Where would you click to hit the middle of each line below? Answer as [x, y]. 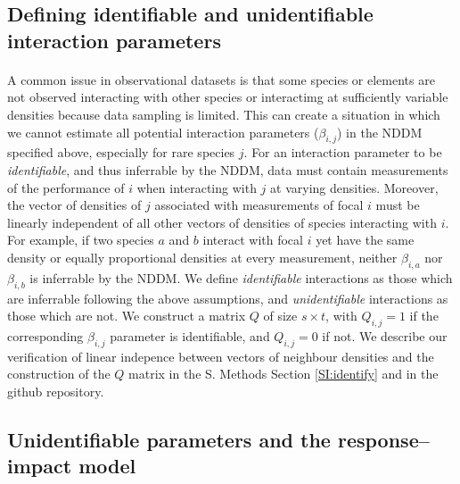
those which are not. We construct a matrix [127, 316]
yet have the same [365, 240]
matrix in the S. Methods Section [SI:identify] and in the [283, 374]
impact [40, 466]
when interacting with [197, 187]
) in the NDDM [380, 132]
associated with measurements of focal [259, 205]
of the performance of [66, 187]
